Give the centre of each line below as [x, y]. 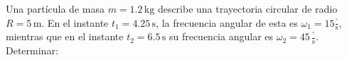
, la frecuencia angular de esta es [227, 22]
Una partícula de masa [55, 8]
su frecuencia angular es [221, 36]
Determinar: [32, 50]
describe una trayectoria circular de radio [247, 8]
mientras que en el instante [65, 36]
